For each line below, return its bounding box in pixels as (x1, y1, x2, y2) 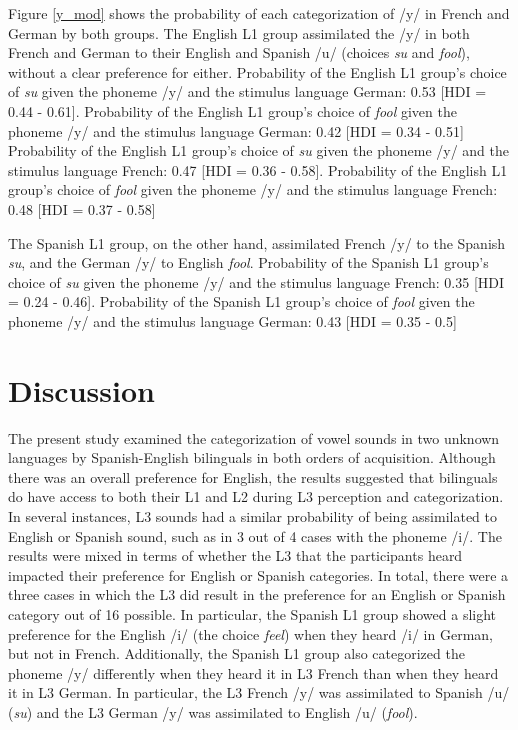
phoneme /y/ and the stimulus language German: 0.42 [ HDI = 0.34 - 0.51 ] (8, 120, 464, 141)
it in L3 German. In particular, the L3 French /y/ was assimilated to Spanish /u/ (8, 682, 510, 703)
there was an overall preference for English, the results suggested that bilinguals (8, 466, 498, 487)
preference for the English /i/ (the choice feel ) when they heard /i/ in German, (8, 623, 493, 644)
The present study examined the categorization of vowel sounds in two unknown (8, 427, 500, 448)
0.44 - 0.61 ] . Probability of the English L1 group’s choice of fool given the (8, 100, 457, 121)
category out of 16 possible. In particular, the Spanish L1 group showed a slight (8, 603, 497, 624)
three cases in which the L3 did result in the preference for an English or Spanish (8, 584, 506, 605)
